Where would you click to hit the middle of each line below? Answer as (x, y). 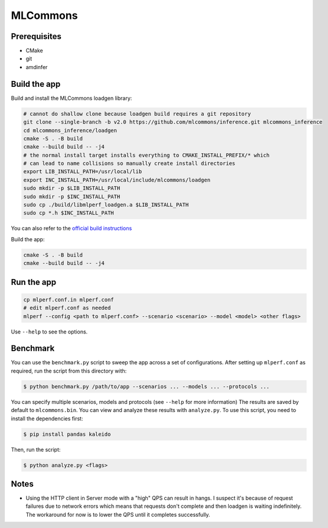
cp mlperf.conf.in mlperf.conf (69, 299)
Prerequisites (36, 36)
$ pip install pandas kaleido (67, 434)
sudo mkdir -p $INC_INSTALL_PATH (72, 196)
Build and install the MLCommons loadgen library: (72, 98)
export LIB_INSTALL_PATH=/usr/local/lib (82, 172)
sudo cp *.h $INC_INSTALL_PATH (69, 213)
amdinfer (37, 67)
